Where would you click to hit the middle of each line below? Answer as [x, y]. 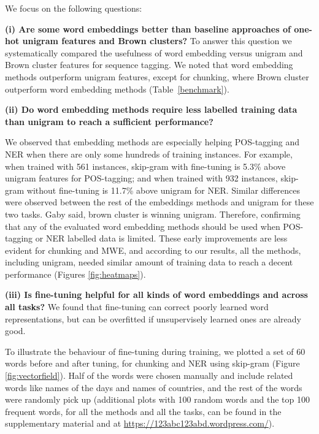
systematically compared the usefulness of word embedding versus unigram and [154, 52]
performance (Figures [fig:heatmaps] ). [75, 274]
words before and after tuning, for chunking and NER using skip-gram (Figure [152, 363]
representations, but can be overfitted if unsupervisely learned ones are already [153, 318]
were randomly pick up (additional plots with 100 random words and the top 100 [157, 399]
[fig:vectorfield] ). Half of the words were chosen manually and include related [149, 375]
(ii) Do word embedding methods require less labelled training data [151, 109]
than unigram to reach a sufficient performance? [109, 121]
